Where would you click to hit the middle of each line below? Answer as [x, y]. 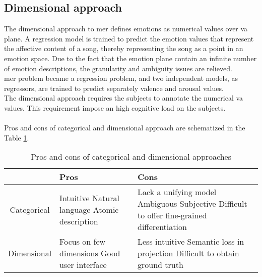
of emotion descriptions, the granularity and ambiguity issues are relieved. [118, 68]
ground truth [160, 265]
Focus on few [83, 242]
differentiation [162, 227]
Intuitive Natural [89, 198]
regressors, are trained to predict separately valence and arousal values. [114, 88]
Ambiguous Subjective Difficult [192, 204]
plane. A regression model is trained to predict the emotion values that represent [129, 38]
